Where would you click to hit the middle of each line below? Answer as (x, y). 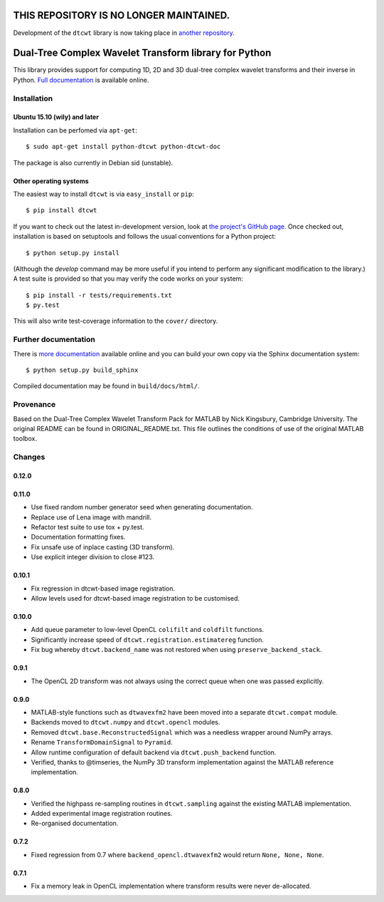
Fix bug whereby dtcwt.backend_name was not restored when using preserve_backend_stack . (176, 650)
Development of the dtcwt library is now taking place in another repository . (124, 33)
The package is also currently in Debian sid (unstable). (93, 162)
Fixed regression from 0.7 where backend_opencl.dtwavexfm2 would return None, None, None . (177, 854)
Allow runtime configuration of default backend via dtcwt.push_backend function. (154, 752)
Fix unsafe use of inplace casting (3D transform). (103, 547)
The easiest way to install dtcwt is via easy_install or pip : (104, 194)
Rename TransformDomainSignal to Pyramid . (102, 742)
